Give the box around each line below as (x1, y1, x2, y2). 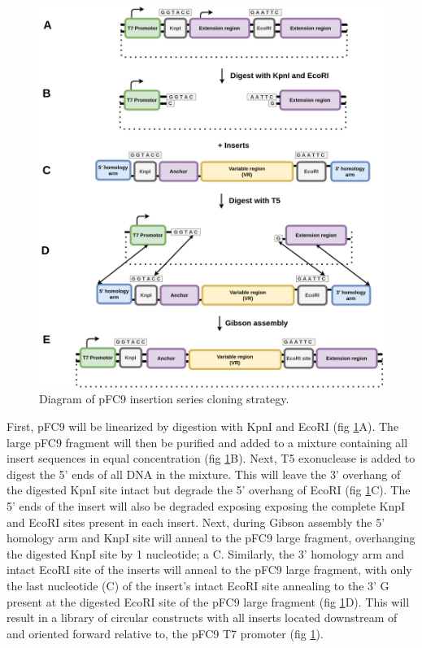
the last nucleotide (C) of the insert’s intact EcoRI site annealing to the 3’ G (7, 576, 389, 594)
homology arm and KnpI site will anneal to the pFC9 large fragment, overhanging (7, 529, 415, 546)
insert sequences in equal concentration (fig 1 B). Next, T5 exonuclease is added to (7, 450, 415, 467)
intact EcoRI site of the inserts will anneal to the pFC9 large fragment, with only (7, 561, 412, 578)
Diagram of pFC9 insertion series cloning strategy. (39, 390, 289, 407)
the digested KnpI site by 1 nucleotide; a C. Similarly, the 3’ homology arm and (7, 545, 405, 562)
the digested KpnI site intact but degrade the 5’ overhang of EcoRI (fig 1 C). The (7, 481, 411, 498)
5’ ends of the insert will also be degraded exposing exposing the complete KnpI (7, 498, 406, 515)
